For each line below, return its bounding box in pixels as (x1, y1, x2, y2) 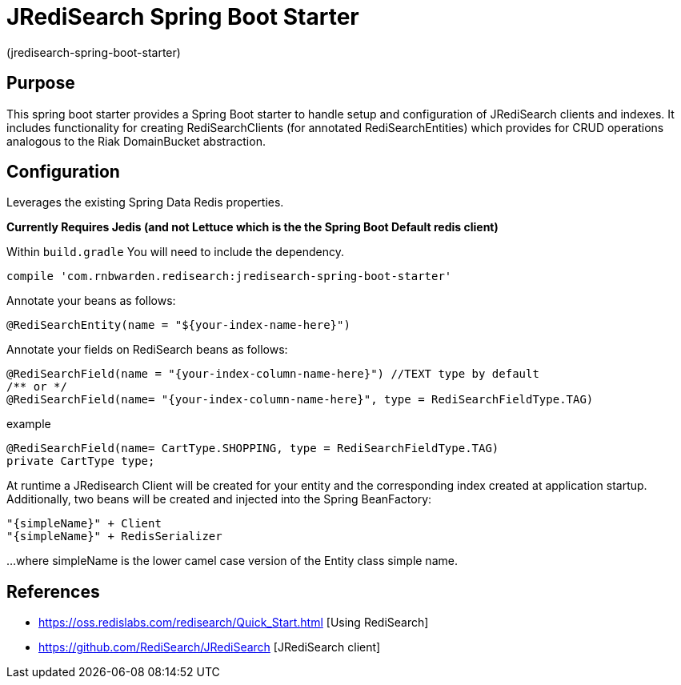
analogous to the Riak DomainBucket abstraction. (6, 134, 266, 148)
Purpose (6, 73, 75, 94)
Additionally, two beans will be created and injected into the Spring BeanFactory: (6, 492, 432, 507)
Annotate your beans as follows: (6, 294, 176, 308)
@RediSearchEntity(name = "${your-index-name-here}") (6, 318, 351, 332)
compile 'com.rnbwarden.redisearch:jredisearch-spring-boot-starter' (6, 270, 452, 283)
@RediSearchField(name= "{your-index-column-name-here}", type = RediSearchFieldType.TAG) (6, 393, 594, 407)
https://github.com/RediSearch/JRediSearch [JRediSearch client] (38, 640, 381, 655)
